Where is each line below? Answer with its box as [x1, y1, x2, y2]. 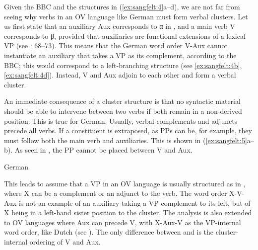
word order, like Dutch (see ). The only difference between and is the [4, 227, 214, 237]
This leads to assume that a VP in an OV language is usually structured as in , [4, 178, 246, 188]
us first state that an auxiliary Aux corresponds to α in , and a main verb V [4, 21, 235, 31]
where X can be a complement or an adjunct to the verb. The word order [4, 188, 227, 198]
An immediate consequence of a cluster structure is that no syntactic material [4, 96, 241, 106]
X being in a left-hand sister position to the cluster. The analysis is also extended [4, 207, 252, 218]
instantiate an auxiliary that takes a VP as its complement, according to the [4, 50, 237, 60]
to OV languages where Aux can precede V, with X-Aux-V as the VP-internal [4, 217, 241, 227]
